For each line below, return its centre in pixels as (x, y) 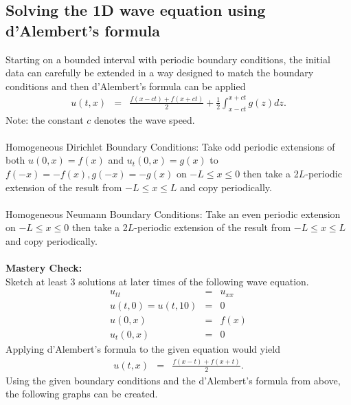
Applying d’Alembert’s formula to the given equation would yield (143, 349)
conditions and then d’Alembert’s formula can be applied (126, 86)
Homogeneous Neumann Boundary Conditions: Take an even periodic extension (173, 214)
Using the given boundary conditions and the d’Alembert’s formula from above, (173, 380)
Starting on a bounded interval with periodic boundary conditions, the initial (168, 59)
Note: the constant (45, 119)
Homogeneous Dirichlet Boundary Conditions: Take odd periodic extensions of (170, 146)
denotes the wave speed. (145, 119)
